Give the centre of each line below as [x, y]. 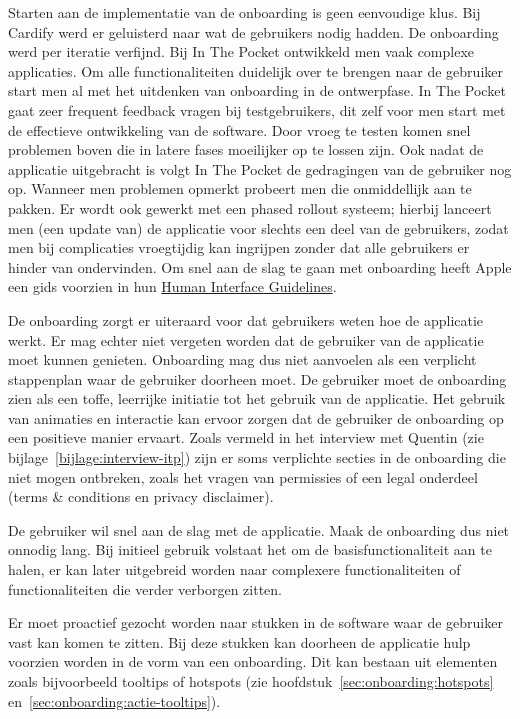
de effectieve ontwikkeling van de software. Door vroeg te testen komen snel [239, 129]
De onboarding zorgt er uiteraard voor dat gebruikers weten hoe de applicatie [246, 319]
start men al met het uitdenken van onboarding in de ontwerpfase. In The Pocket [257, 90]
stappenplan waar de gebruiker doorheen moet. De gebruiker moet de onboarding [257, 378]
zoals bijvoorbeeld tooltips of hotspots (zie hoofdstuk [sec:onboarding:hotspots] [251, 681]
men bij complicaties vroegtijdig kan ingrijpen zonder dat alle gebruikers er [239, 247]
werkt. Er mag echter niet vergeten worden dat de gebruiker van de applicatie [246, 339]
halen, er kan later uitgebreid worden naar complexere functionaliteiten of [234, 569]
